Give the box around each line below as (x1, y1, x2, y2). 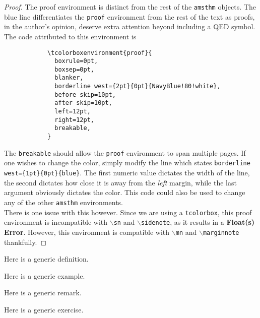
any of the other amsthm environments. (4, 197, 123, 207)
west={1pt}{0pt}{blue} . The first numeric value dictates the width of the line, (4, 167, 250, 178)
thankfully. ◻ (4, 236, 47, 247)
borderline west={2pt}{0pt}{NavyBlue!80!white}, (54, 83, 221, 90)
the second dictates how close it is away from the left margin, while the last (4, 177, 237, 187)
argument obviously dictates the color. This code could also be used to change (4, 187, 245, 198)
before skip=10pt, (54, 91, 116, 98)
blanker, (54, 74, 84, 82)
